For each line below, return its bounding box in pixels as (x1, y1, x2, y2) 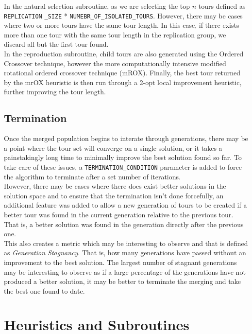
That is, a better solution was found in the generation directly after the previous (4, 219, 244, 229)
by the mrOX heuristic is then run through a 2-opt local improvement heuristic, (4, 77, 242, 87)
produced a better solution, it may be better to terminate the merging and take (4, 276, 241, 286)
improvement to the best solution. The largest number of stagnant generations (4, 257, 237, 267)
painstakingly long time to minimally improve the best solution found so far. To (4, 152, 242, 162)
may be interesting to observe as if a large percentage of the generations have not (4, 266, 246, 277)
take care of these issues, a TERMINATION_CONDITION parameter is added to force (4, 161, 242, 172)
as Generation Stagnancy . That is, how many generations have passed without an (4, 247, 246, 258)
